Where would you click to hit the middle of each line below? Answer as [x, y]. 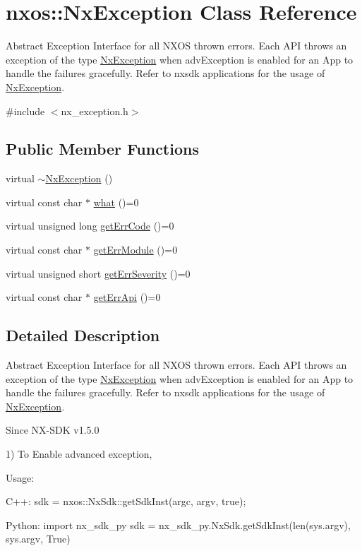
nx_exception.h [95, 111]
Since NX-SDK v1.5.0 [53, 430]
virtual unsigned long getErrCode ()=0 [90, 226]
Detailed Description [83, 335]
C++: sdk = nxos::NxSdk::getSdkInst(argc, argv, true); [126, 501]
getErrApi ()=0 [127, 297]
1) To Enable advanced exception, [79, 454]
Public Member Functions [102, 149]
